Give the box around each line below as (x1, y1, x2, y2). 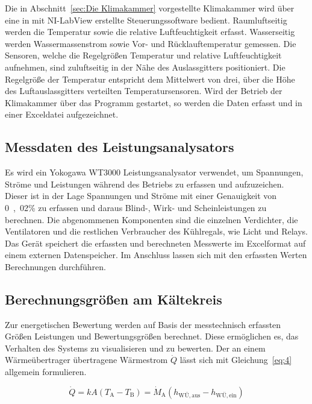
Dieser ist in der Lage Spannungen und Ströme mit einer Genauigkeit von (5, 189, 277, 202)
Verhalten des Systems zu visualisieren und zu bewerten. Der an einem (5, 341, 266, 354)
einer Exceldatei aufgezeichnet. (5, 108, 119, 121)
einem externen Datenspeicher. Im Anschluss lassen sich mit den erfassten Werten (5, 248, 307, 261)
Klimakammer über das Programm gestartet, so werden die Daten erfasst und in (5, 96, 302, 109)
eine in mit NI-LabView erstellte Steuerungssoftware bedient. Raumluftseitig (5, 13, 287, 26)
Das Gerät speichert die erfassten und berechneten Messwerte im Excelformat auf (5, 236, 306, 249)
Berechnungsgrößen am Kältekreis (5, 289, 222, 308)
